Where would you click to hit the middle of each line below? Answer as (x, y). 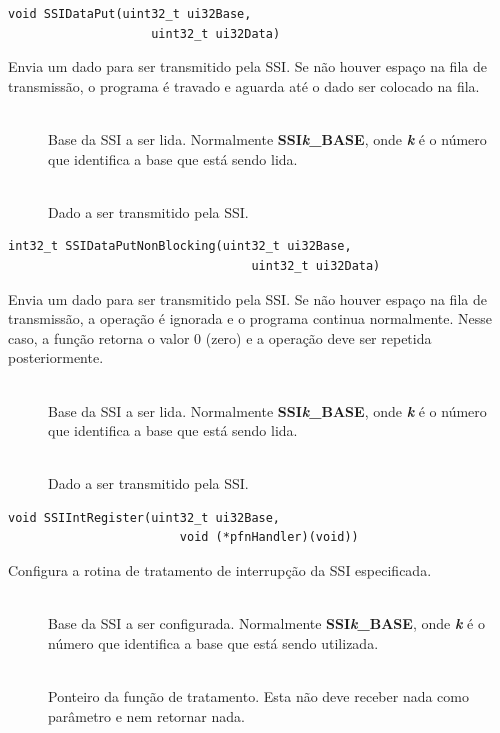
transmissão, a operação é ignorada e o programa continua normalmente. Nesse (250, 318)
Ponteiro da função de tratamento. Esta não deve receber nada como (258, 696)
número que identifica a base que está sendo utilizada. (213, 642)
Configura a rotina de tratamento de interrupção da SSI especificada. (220, 570)
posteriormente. (56, 357)
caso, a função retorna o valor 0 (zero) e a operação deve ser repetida (220, 337)
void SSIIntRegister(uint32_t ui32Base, (144, 517)
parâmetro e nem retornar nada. (146, 715)
